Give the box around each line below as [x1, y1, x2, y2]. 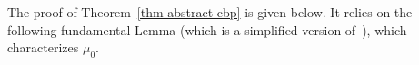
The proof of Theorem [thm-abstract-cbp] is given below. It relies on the [7, 3, 413, 21]
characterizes [7, 38, 79, 57]
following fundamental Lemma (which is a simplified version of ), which [7, 20, 407, 39]
